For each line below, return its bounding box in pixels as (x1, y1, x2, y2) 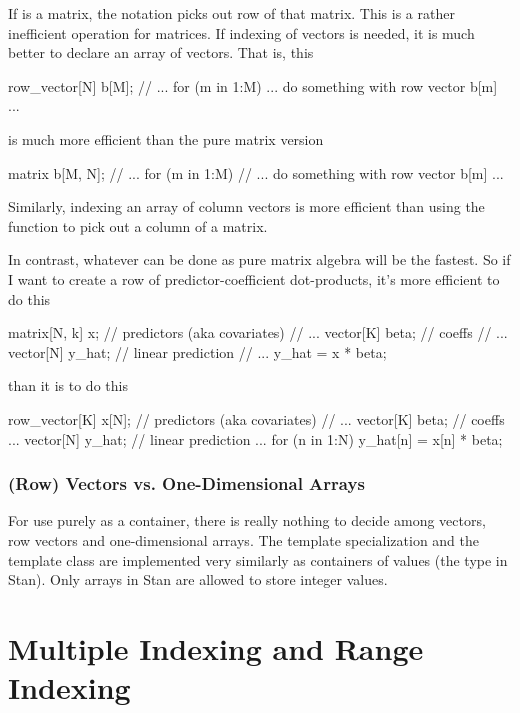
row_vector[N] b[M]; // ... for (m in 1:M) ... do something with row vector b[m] (8, 75, 498, 96)
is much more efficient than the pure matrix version (8, 128, 324, 149)
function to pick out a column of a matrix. (8, 215, 268, 236)
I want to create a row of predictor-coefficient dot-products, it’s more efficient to (8, 268, 500, 289)
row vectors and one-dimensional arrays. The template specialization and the (8, 529, 480, 550)
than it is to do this (8, 375, 128, 396)
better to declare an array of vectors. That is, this (8, 42, 314, 63)
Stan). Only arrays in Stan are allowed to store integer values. (8, 569, 388, 590)
